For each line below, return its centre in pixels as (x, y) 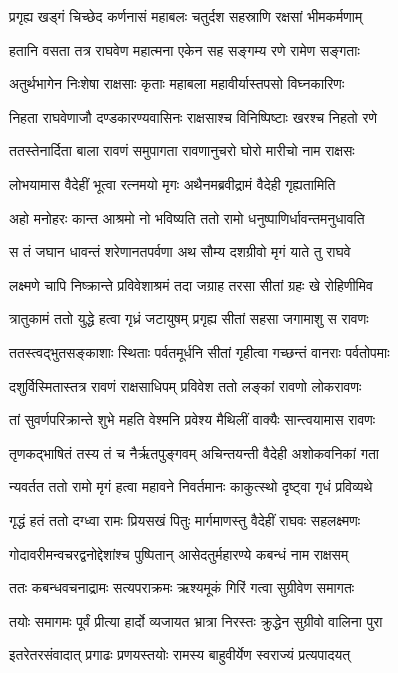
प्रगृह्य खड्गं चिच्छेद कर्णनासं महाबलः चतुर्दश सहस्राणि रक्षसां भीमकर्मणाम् (186, 16)
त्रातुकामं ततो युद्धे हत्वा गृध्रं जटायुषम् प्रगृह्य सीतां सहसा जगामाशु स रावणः (189, 318)
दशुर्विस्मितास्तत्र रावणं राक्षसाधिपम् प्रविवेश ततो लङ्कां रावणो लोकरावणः (185, 385)
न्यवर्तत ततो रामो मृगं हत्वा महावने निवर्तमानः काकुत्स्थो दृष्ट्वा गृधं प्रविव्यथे (191, 486)
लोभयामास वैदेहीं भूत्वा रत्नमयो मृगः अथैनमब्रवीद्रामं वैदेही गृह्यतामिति (172, 183)
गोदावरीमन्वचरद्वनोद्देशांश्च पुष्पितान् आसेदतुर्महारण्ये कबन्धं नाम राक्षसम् (179, 553)
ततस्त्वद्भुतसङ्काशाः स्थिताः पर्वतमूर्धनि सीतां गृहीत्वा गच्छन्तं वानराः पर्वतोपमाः (199, 351)
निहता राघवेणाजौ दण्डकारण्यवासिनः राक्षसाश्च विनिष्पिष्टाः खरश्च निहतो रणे (193, 116)
